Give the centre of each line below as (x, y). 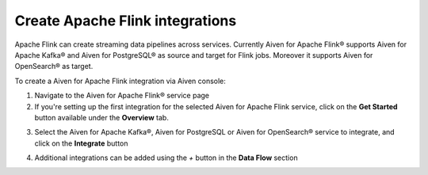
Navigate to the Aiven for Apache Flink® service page (122, 96)
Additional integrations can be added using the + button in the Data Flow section (166, 158)
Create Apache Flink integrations (126, 21)
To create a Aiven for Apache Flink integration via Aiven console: (120, 81)
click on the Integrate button (81, 143)
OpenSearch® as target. (54, 67)
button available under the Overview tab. (102, 117)
